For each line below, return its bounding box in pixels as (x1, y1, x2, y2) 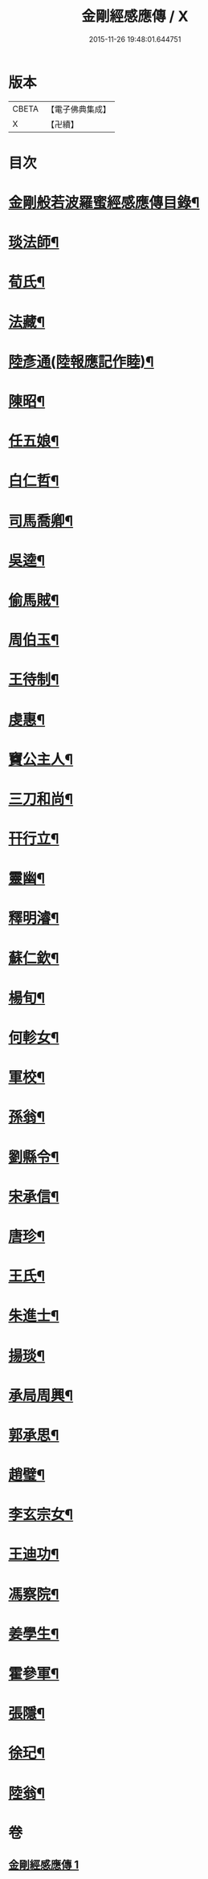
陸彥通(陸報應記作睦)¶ (8, 353, 154, 370)
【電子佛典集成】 (46, 104, 111, 115)
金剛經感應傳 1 (8, 1858, 80, 1872)
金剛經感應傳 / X (81, 7, 189, 26)
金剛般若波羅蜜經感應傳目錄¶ (8, 194, 200, 212)
